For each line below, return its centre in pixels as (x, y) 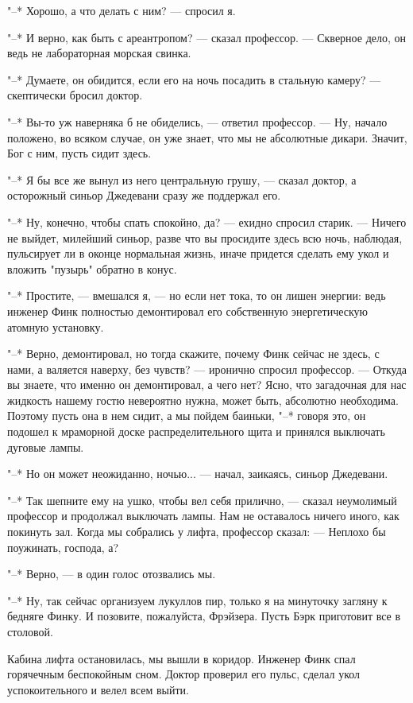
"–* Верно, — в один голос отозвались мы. (112, 574)
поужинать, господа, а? (63, 547)
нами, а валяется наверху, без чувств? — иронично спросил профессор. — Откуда (207, 369)
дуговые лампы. (46, 447)
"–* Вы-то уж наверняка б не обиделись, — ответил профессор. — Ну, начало (197, 121)
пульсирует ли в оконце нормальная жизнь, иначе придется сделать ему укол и (198, 253)
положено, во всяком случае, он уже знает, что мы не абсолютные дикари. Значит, (207, 137)
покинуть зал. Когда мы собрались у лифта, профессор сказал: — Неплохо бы (197, 532)
